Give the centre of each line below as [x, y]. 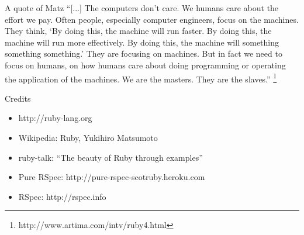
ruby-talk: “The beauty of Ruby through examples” [110, 157]
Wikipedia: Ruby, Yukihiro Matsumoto [88, 137]
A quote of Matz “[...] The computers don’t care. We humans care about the [142, 8]
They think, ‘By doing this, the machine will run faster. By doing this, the [138, 31]
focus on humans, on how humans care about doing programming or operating [145, 65]
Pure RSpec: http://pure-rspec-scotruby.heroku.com [112, 177]
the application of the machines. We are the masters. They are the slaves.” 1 [141, 78]
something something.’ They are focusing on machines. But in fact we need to [144, 53]
